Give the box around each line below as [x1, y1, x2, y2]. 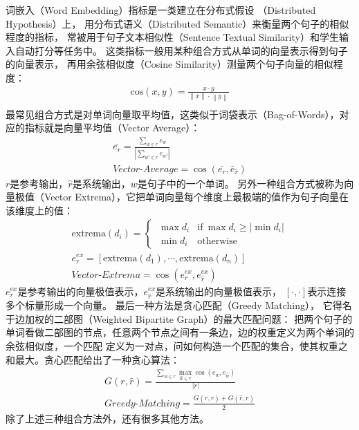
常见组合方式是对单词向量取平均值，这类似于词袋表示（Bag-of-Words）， [15, 106, 340, 121]
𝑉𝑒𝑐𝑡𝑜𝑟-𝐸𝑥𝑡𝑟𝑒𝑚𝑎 [71, 270, 141, 280]
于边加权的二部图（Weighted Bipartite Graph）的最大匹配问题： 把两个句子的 [6, 311, 353, 326]
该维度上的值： [6, 203, 73, 217]
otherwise [197, 236, 237, 246]
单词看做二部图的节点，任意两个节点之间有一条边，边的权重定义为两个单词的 [6, 325, 354, 339]
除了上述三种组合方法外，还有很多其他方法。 [6, 411, 209, 425]
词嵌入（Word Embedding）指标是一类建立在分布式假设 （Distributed [6, 3, 316, 17]
